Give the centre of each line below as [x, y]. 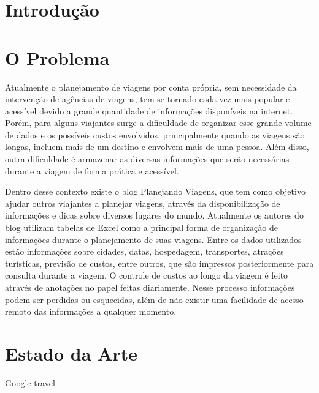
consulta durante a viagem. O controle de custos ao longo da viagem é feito [147, 275]
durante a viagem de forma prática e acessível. [92, 170]
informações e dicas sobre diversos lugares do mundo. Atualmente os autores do [154, 215]
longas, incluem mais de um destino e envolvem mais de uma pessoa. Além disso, [157, 147]
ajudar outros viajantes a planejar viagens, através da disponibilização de [143, 203]
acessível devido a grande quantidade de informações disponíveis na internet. [149, 110]
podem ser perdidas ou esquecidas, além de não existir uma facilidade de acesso [154, 299]
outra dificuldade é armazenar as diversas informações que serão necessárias [147, 159]
